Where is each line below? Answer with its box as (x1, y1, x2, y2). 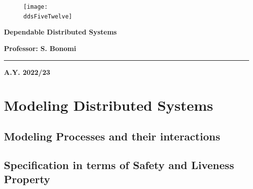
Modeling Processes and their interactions (4, 128, 220, 143)
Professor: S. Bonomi (4, 43, 76, 53)
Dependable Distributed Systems (4, 27, 117, 37)
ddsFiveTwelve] (23, 13, 72, 20)
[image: (23, 3, 48, 10)
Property (4, 172, 51, 187)
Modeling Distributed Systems (4, 95, 213, 115)
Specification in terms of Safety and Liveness (4, 157, 234, 172)
